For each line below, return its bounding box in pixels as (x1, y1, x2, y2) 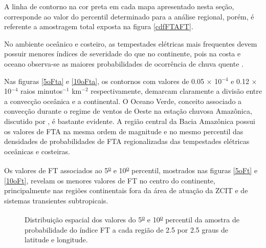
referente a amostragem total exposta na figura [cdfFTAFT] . (4, 21, 193, 32)
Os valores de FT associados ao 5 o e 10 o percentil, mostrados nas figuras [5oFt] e (4, 163, 258, 175)
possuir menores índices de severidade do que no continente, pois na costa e (4, 48, 241, 59)
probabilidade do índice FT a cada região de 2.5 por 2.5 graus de (25, 224, 228, 235)
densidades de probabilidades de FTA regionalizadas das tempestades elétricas (4, 136, 250, 147)
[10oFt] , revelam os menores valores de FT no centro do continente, (4, 175, 215, 185)
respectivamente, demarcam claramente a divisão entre (91, 86, 262, 96)
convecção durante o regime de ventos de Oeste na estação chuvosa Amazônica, (4, 106, 252, 116)
